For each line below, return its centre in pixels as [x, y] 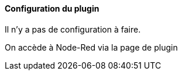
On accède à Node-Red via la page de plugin [91, 47]
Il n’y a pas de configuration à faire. [73, 29]
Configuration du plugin [52, 8]
